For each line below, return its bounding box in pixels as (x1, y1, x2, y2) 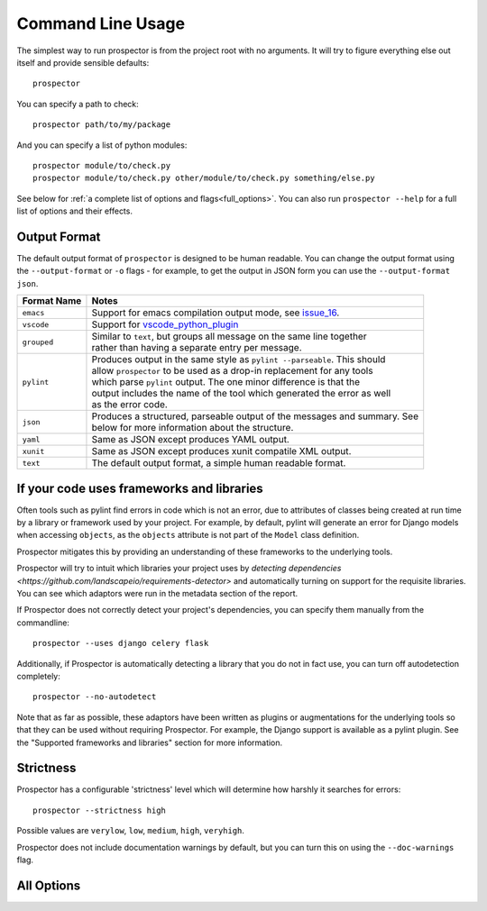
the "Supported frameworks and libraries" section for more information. (16, 737, 283, 748)
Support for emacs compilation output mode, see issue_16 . (91, 306, 340, 319)
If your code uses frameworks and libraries (16, 480, 263, 496)
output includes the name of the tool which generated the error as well (91, 387, 391, 400)
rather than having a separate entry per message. (91, 342, 302, 354)
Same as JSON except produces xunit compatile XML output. (91, 445, 352, 458)
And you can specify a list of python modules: (16, 140, 188, 150)
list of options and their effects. (16, 205, 133, 216)
